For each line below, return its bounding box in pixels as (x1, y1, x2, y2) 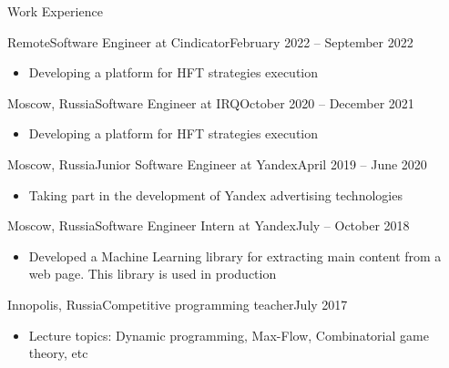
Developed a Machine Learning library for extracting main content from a (28, 246, 442, 265)
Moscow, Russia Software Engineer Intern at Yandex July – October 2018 (7, 216, 410, 235)
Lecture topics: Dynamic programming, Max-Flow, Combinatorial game (28, 325, 429, 344)
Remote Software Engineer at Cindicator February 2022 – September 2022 (7, 32, 413, 51)
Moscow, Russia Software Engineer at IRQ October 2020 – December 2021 (7, 93, 414, 112)
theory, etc (28, 343, 88, 363)
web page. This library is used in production (28, 264, 277, 283)
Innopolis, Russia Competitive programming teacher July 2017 (7, 294, 348, 313)
